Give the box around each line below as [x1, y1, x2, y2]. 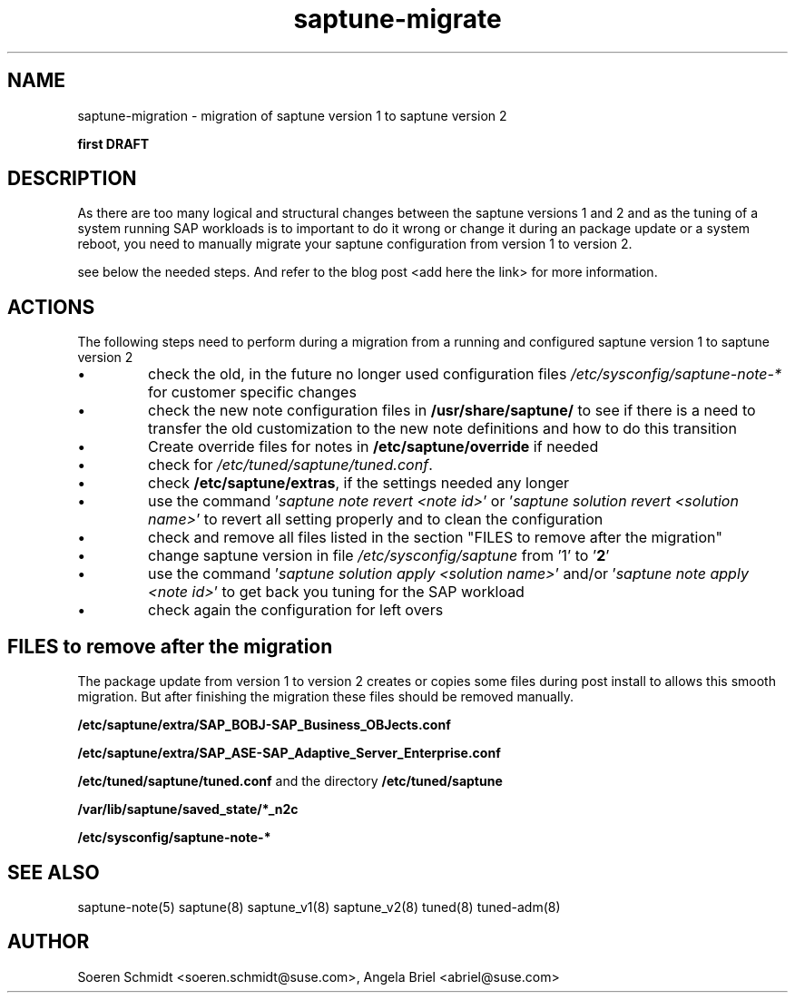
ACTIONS [7, 295, 95, 319]
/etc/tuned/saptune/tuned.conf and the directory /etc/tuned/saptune [77, 773, 503, 789]
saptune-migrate [293, 4, 502, 34]
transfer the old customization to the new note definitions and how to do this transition [148, 419, 737, 438]
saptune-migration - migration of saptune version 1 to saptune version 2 [77, 107, 507, 123]
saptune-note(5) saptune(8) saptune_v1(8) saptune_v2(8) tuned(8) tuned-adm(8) [77, 898, 561, 915]
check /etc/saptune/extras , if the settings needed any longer [148, 474, 570, 493]
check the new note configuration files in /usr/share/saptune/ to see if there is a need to [148, 401, 756, 420]
